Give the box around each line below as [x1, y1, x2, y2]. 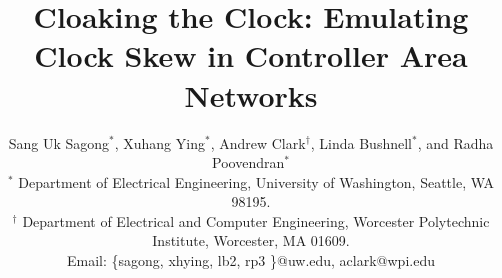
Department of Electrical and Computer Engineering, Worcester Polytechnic [22, 210, 490, 231]
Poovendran [212, 152, 285, 173]
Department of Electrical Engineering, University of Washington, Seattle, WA [18, 171, 495, 192]
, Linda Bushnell [310, 132, 412, 153]
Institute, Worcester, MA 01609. [152, 230, 350, 251]
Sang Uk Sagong [8, 132, 110, 153]
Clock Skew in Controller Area [34, 35, 468, 76]
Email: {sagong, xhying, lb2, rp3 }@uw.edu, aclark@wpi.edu [67, 250, 435, 271]
